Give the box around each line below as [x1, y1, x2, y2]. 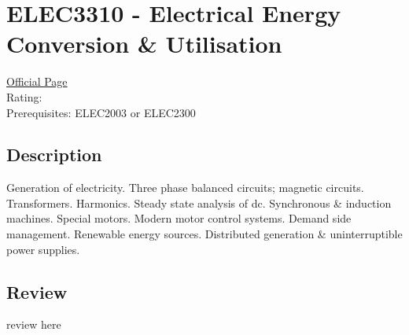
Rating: [6, 88, 42, 105]
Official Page [6, 73, 68, 90]
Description [6, 142, 102, 167]
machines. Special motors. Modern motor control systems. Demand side [6, 210, 352, 226]
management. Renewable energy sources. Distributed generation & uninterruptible [6, 226, 403, 242]
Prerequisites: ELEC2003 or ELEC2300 [6, 104, 196, 120]
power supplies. [6, 241, 80, 257]
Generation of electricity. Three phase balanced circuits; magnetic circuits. [6, 179, 364, 196]
